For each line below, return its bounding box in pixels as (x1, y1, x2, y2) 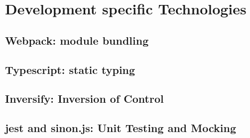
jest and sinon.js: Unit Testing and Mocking (5, 120, 236, 136)
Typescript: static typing (5, 62, 135, 77)
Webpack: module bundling (5, 32, 149, 48)
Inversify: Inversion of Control (5, 91, 164, 106)
